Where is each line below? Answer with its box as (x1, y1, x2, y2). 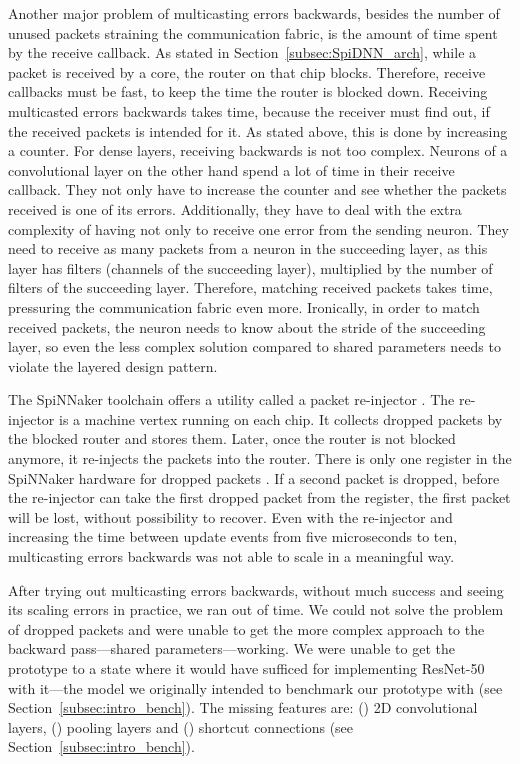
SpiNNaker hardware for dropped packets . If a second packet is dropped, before (8, 467, 500, 488)
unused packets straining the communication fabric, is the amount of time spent (8, 22, 498, 43)
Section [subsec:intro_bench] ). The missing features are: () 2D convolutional (8, 697, 478, 718)
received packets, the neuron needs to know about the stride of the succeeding (8, 316, 486, 337)
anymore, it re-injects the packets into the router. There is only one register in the (8, 448, 512, 469)
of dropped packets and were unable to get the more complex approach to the (8, 618, 485, 639)
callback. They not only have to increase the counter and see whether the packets (8, 179, 507, 200)
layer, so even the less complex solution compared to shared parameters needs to (8, 336, 501, 357)
